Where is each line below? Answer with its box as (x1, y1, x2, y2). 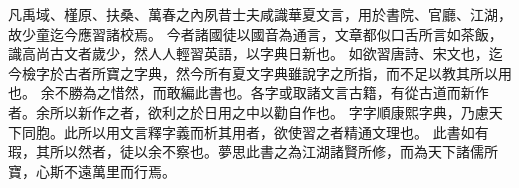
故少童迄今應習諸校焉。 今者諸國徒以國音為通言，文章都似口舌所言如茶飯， (8, 23, 503, 44)
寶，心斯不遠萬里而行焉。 (8, 160, 176, 181)
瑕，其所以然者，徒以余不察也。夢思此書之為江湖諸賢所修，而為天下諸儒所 (8, 141, 498, 162)
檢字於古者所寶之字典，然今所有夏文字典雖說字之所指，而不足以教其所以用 (21, 62, 512, 83)
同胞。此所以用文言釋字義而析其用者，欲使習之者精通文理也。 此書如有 (21, 121, 489, 142)
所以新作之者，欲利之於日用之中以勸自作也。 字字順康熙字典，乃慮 (49, 101, 489, 122)
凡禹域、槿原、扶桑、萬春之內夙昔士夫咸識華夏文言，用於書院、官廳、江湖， (8, 4, 512, 24)
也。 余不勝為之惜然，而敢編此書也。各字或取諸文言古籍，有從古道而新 (8, 82, 475, 103)
